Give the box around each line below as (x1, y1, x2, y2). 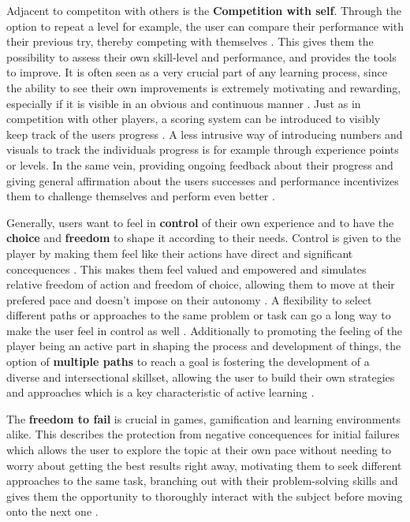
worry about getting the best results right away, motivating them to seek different (6, 457, 402, 473)
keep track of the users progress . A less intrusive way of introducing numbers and (6, 125, 403, 142)
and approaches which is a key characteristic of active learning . (6, 384, 315, 401)
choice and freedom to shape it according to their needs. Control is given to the (6, 229, 401, 246)
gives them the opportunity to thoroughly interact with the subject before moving (6, 487, 403, 504)
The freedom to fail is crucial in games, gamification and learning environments (6, 410, 401, 427)
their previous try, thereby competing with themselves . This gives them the (6, 33, 374, 50)
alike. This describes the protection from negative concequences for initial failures (6, 426, 400, 442)
